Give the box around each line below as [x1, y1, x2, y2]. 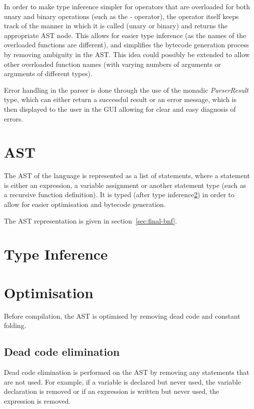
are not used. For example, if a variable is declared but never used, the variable [4, 376, 241, 387]
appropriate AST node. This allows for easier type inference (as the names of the [4, 30, 246, 40]
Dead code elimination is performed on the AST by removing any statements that [4, 367, 250, 377]
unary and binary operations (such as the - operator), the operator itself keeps [4, 11, 239, 21]
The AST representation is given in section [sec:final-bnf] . [4, 215, 177, 225]
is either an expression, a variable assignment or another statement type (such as [4, 180, 246, 190]
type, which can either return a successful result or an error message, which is [4, 94, 237, 104]
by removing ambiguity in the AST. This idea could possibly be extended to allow [4, 49, 250, 59]
